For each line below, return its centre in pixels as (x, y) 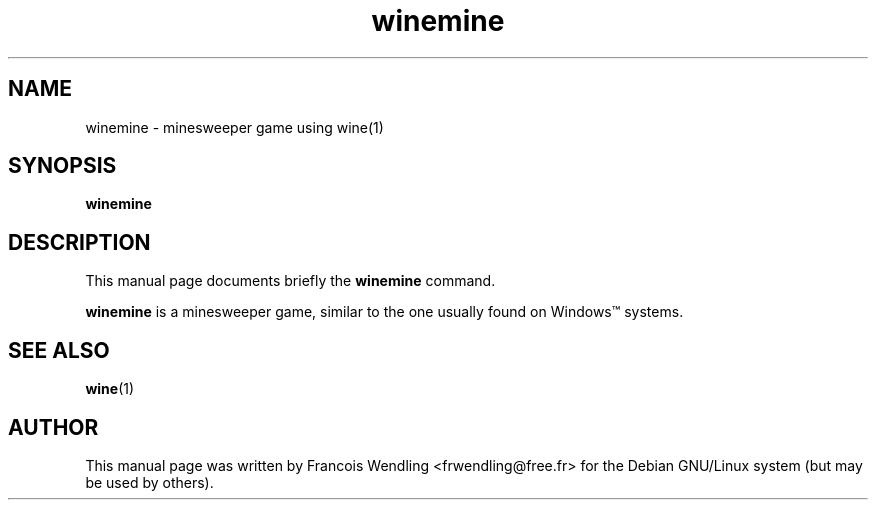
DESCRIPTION (79, 242)
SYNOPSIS (62, 166)
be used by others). (149, 482)
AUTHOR (53, 427)
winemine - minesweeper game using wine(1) (234, 127)
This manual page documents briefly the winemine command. (290, 281)
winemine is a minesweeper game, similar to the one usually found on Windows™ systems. (384, 312)
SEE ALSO (59, 350)
